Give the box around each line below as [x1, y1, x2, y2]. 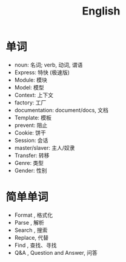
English [82, 4, 121, 18]
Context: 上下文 [14, 91, 54, 98]
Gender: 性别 [14, 167, 47, 174]
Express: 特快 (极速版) [14, 68, 70, 76]
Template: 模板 [14, 113, 52, 121]
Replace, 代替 [14, 234, 49, 241]
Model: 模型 [14, 83, 44, 91]
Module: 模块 [14, 76, 48, 83]
